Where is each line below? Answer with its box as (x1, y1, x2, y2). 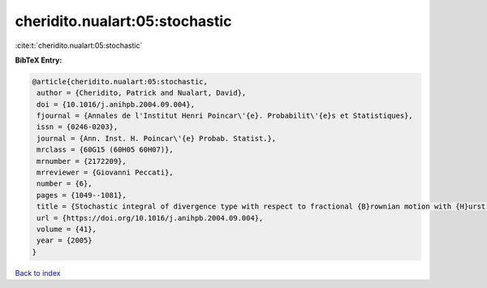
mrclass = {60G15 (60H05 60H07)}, (37, 145, 174, 154)
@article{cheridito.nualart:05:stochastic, (32, 77, 209, 86)
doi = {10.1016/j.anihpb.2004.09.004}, (37, 100, 195, 109)
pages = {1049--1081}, (37, 191, 127, 200)
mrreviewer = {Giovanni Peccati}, (37, 168, 174, 178)
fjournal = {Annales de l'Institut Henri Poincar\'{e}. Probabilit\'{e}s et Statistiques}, (37, 111, 413, 121)
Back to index (15, 268, 61, 277)
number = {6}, (37, 179, 93, 188)
